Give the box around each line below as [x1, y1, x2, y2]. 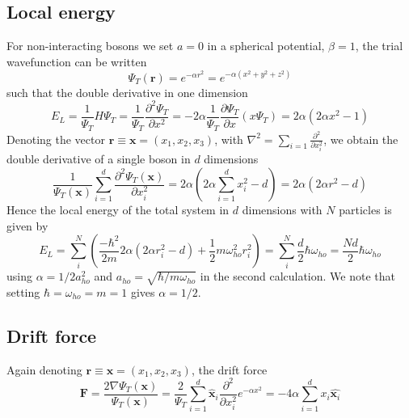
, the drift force [191, 361, 268, 378]
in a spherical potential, [207, 37, 325, 54]
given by [6, 217, 48, 234]
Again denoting [6, 361, 82, 378]
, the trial [355, 37, 403, 54]
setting [6, 284, 40, 300]
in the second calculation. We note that [200, 268, 395, 285]
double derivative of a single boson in [6, 150, 191, 167]
